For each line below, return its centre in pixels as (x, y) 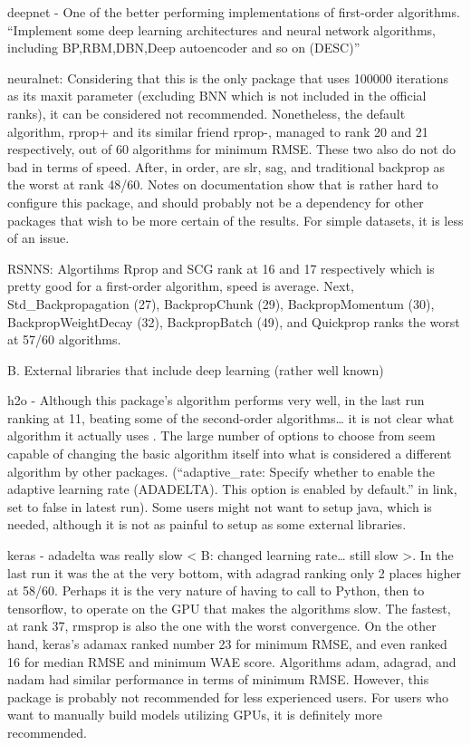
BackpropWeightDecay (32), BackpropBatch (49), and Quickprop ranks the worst (234, 321)
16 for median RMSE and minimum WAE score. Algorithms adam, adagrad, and (232, 661)
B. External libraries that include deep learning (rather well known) (196, 369)
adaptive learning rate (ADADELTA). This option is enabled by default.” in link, (232, 489)
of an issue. (38, 238)
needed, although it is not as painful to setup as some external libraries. (207, 524)
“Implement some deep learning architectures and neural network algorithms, (221, 29)
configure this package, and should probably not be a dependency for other (216, 202)
